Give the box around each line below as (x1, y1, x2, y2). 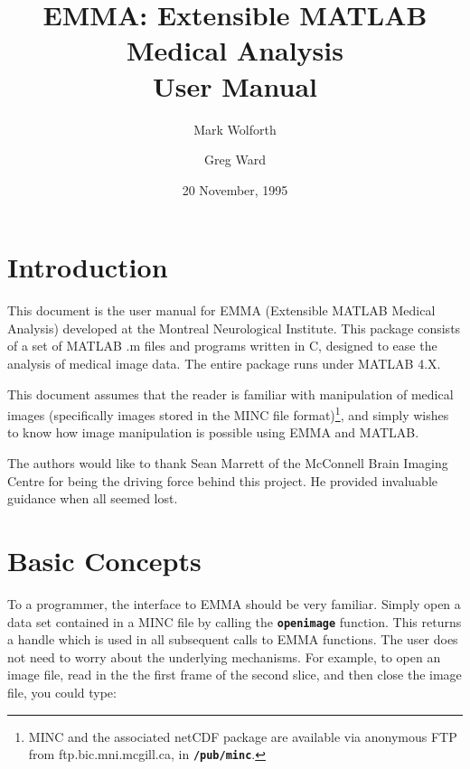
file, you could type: (7, 682, 117, 701)
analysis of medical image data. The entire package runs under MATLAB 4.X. (7, 354, 441, 372)
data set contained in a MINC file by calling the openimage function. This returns (7, 612, 462, 631)
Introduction (7, 249, 168, 286)
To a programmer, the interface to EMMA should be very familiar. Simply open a (7, 594, 461, 613)
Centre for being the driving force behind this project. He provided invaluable (7, 471, 437, 490)
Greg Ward (204, 150, 266, 169)
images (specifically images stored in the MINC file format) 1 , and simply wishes (7, 403, 449, 424)
